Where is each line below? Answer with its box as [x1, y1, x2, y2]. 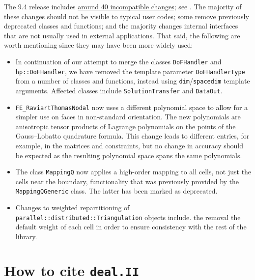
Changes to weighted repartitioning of [15, 202, 130, 213]
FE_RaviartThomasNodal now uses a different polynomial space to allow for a [15, 102, 248, 112]
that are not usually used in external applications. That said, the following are [4, 30, 240, 40]
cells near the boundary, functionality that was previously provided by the [15, 176, 239, 186]
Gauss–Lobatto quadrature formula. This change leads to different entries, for [15, 131, 250, 141]
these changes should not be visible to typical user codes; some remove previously [4, 11, 249, 21]
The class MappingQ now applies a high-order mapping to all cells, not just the [15, 167, 252, 177]
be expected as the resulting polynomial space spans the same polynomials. [15, 150, 242, 160]
